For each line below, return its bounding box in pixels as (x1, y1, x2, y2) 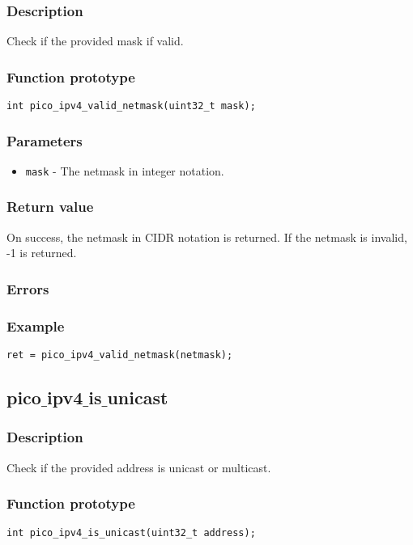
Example (6, 315, 65, 336)
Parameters (6, 130, 83, 150)
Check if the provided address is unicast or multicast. (6, 458, 271, 475)
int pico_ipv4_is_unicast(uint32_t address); (6, 526, 256, 539)
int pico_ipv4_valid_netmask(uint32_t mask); (6, 100, 256, 112)
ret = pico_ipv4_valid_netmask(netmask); (6, 349, 233, 361)
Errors (6, 278, 49, 298)
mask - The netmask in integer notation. (25, 162, 224, 179)
